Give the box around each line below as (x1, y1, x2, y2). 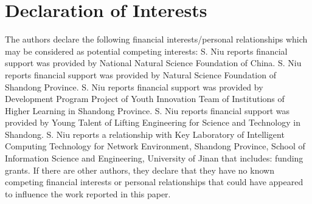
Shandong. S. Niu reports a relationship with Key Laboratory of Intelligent (5, 127, 285, 140)
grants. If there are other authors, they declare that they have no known (5, 163, 274, 176)
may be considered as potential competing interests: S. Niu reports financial (5, 44, 288, 57)
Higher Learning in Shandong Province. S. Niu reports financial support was (5, 104, 289, 117)
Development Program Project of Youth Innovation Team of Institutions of (5, 92, 285, 105)
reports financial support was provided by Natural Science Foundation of (5, 68, 276, 81)
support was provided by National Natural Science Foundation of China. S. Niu (5, 56, 302, 69)
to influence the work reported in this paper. (5, 187, 171, 200)
